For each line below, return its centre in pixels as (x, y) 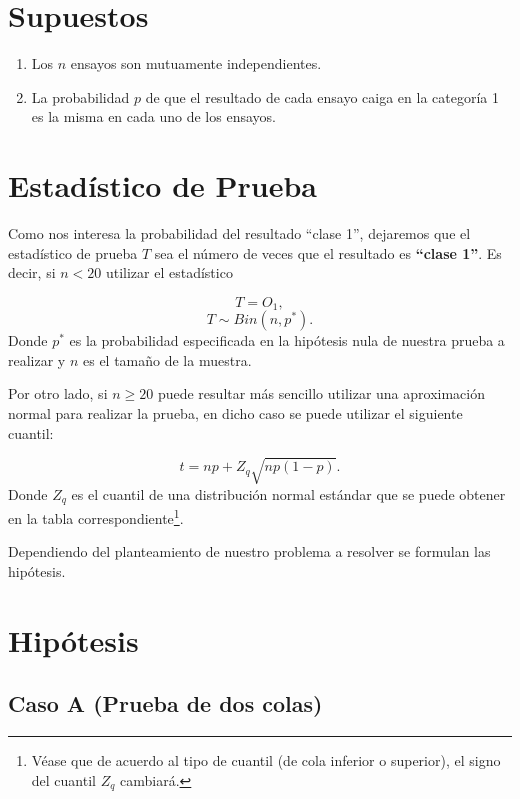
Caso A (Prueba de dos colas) (165, 703)
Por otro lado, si (58, 393)
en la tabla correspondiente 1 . (96, 516)
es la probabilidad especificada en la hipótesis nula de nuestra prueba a (287, 340)
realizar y (37, 359)
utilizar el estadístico (169, 272)
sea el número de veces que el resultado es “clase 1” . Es (328, 252)
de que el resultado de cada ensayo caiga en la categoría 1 (322, 96)
